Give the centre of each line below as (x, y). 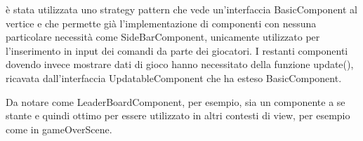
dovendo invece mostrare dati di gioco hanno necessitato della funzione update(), (180, 64)
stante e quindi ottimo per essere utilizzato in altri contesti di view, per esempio (178, 115)
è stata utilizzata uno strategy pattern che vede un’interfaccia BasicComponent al (182, 9)
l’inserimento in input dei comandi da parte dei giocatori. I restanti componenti (177, 50)
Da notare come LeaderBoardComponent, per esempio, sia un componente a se (176, 101)
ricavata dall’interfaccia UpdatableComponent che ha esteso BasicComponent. (174, 78)
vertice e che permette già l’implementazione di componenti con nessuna (161, 23)
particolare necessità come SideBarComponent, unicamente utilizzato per (163, 37)
